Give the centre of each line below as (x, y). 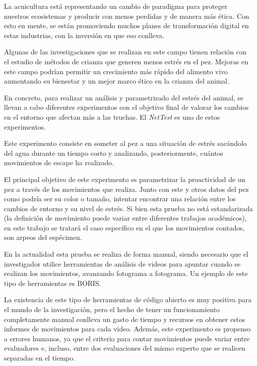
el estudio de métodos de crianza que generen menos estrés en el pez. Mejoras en (126, 61)
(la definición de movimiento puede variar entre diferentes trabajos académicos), (126, 218)
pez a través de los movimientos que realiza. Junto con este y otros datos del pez (127, 189)
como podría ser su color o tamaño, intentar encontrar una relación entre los (120, 199)
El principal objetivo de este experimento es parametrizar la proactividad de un (125, 179)
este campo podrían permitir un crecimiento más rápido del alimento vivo (116, 71)
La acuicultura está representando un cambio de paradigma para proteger (116, 6)
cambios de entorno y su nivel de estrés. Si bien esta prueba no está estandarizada (128, 208)
